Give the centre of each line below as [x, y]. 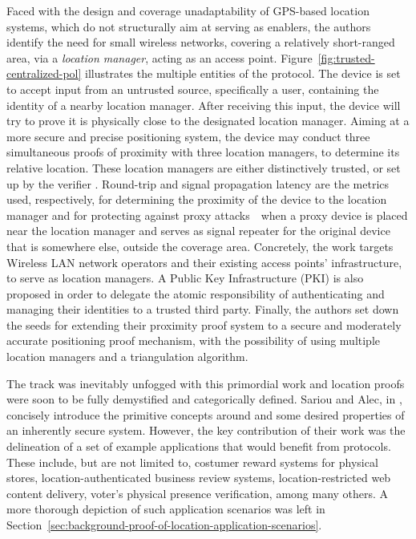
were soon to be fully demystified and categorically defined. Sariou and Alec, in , [204, 399]
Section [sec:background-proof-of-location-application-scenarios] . [164, 525]
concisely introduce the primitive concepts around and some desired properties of [206, 414]
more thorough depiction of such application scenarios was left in [166, 509]
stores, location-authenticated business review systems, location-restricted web [199, 478]
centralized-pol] [44, 73]
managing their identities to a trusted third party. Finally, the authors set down [203, 309]
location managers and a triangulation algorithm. [127, 357]
